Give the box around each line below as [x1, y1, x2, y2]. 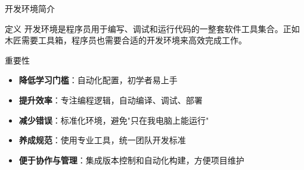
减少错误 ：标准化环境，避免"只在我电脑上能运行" [18, 114, 209, 126]
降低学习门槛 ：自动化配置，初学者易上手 [18, 74, 178, 86]
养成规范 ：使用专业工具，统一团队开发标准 [18, 134, 186, 146]
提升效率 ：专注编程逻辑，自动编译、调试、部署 [18, 93, 203, 106]
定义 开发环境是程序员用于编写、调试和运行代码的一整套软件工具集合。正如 [5, 22, 300, 34]
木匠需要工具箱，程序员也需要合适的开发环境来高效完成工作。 [5, 34, 247, 46]
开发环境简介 [5, 2, 55, 14]
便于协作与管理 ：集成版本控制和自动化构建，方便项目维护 [18, 153, 244, 166]
